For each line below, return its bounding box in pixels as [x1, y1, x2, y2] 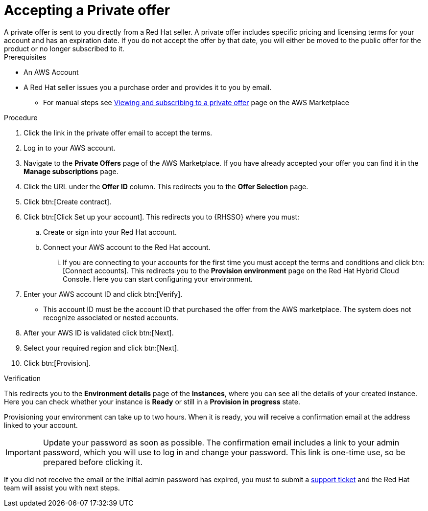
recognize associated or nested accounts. [43, 313, 179, 322]
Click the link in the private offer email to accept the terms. [24, 128, 213, 137]
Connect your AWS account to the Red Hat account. [43, 243, 211, 251]
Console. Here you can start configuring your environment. [63, 274, 253, 283]
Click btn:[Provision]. [24, 358, 91, 367]
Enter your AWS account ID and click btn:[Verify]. [24, 289, 183, 298]
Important [5, 447, 41, 457]
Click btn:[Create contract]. [24, 197, 112, 206]
